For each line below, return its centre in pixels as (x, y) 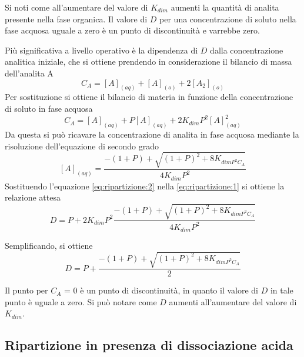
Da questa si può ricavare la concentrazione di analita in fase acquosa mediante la (152, 134)
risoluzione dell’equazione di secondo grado (82, 146)
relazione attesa (33, 197)
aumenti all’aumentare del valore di (233, 301)
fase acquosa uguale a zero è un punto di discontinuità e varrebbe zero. (132, 30)
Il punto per (26, 290)
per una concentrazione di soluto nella (228, 19)
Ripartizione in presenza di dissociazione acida (149, 345)
